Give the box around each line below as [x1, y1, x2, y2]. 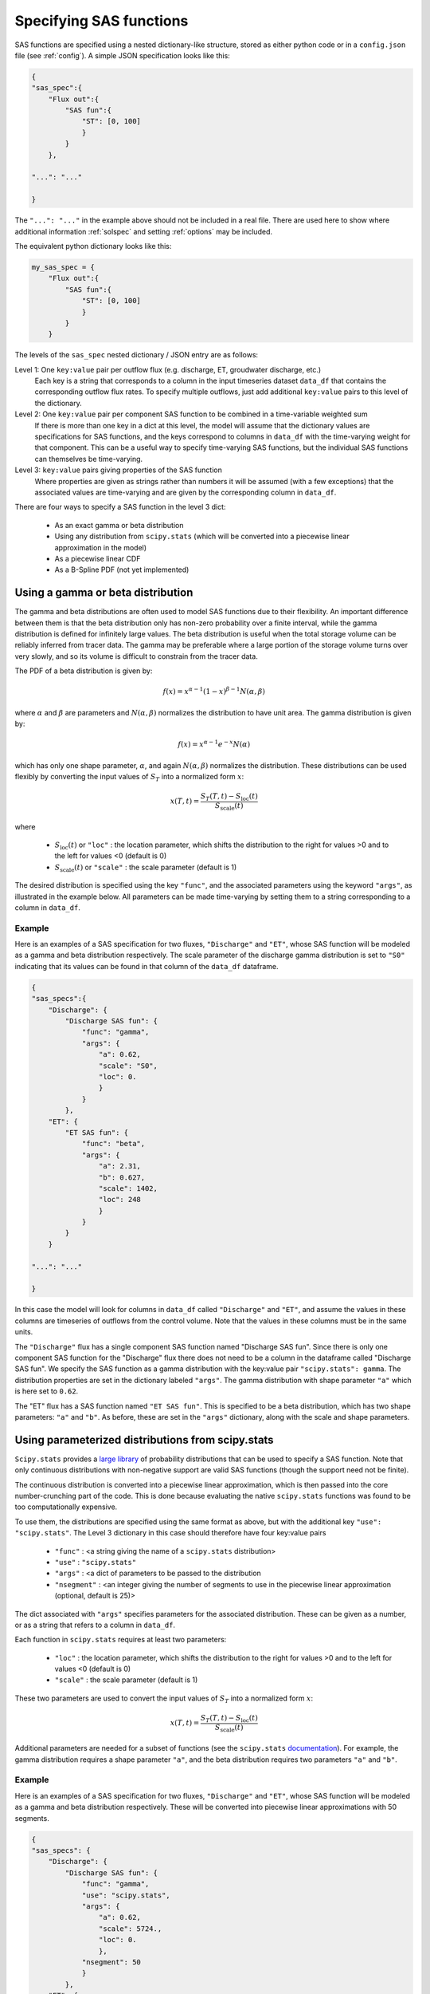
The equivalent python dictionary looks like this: [14, 241, 172, 250]
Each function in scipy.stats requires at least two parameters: [14, 1635, 227, 1645]
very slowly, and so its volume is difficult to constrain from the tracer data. [14, 651, 258, 661]
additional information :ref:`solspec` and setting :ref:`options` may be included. [14, 227, 272, 236]
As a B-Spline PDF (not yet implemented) [54, 565, 190, 574]
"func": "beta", [81, 1139, 146, 1149]
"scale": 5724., [98, 1924, 162, 1933]
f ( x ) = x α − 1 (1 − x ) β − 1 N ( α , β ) [162, 686, 266, 696]
